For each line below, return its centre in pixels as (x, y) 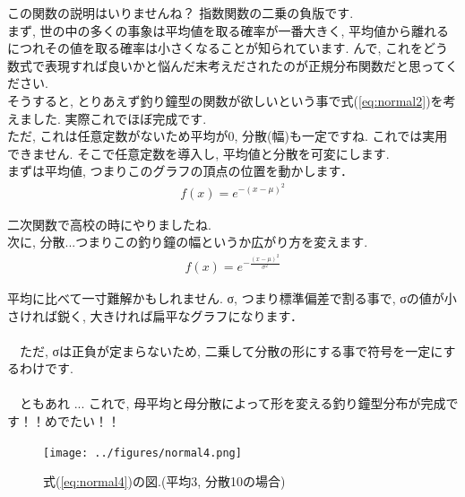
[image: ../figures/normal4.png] (142, 453)
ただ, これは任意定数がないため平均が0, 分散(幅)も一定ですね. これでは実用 (228, 136)
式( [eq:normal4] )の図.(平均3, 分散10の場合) (164, 481)
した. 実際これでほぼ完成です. (119, 118)
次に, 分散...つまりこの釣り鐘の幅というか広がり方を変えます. (188, 242)
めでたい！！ (82, 421)
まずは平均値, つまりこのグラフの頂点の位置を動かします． (180, 171)
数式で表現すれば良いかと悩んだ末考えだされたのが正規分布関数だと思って (226, 65)
